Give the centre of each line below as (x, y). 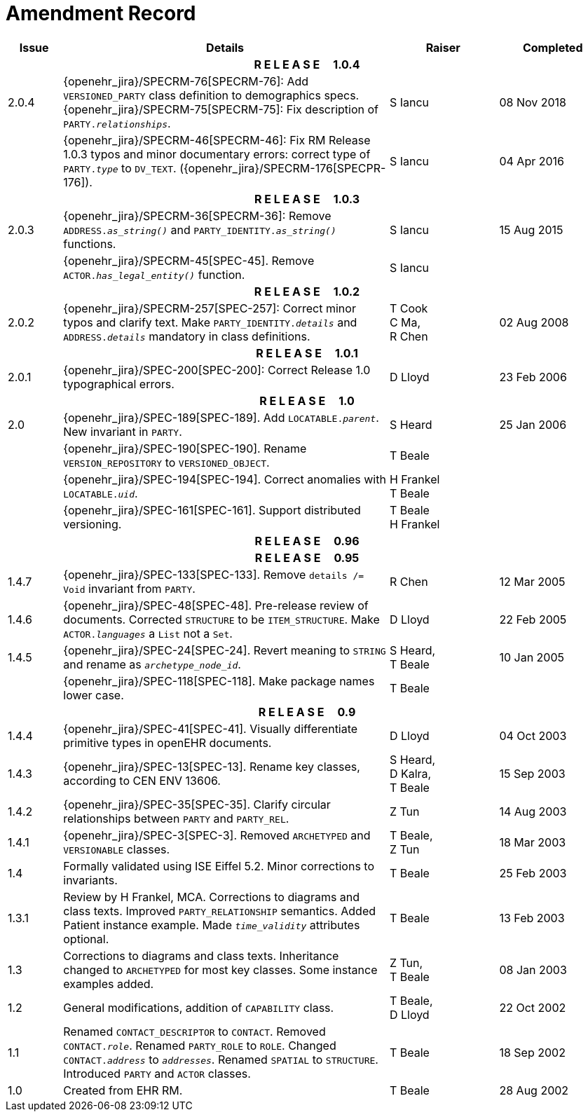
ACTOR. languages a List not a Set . (148, 633)
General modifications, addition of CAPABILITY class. (199, 1007)
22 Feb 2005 (533, 619)
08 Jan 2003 (533, 969)
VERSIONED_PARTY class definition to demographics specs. (211, 95)
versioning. (93, 524)
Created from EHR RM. (123, 1090)
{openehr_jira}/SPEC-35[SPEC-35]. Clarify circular (197, 804)
